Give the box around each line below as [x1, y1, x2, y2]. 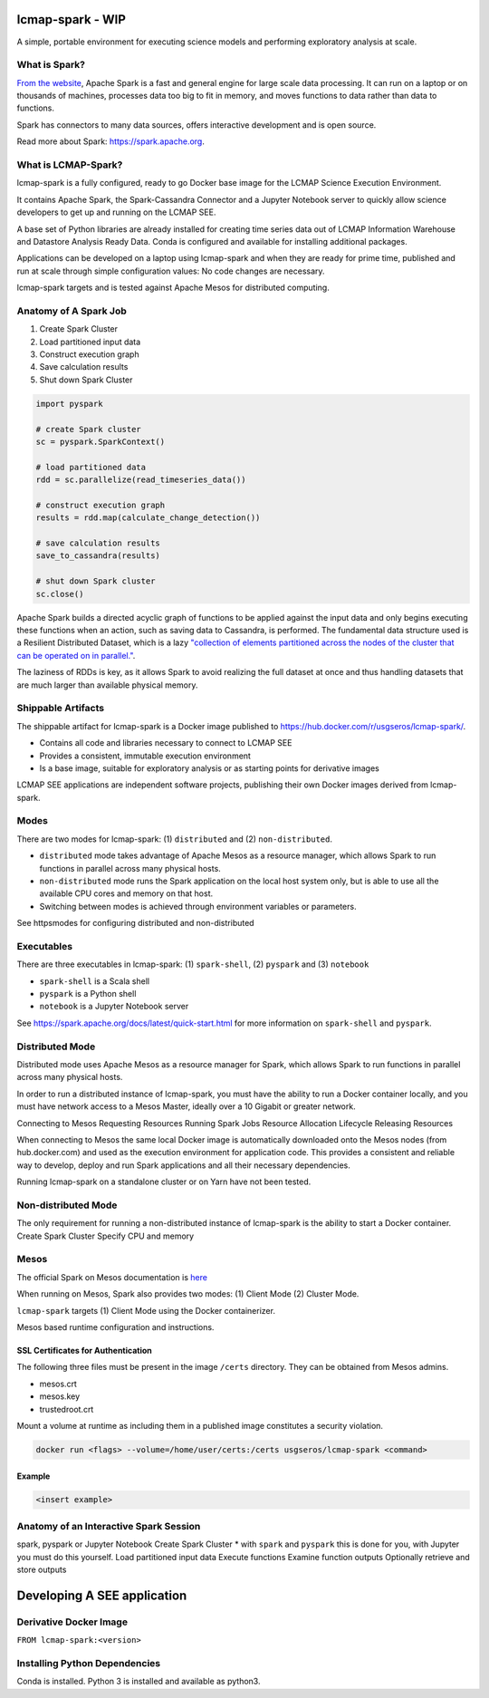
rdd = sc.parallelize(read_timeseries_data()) [35, 475, 246, 485]
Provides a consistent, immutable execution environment [39, 750, 251, 761]
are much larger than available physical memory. [16, 680, 198, 690]
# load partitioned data [35, 462, 147, 472]
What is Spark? [16, 59, 86, 72]
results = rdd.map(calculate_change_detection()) [35, 513, 261, 523]
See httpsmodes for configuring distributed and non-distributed [16, 918, 254, 929]
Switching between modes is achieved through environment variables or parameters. [39, 901, 357, 912]
